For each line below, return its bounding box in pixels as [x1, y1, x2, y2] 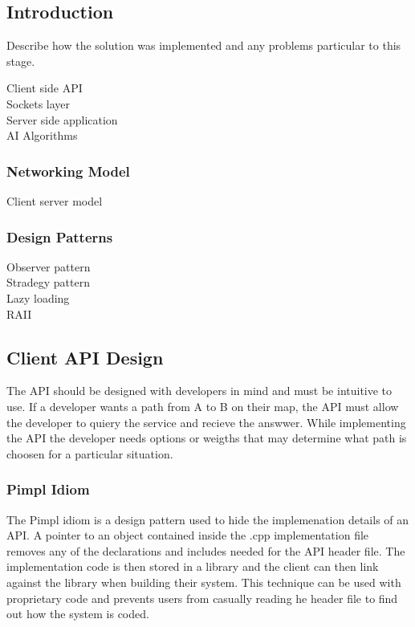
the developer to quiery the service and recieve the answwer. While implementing [6, 413, 406, 430]
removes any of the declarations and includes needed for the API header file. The [6, 542, 405, 559]
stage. [6, 52, 35, 69]
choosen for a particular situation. [6, 445, 173, 462]
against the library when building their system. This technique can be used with [6, 573, 401, 590]
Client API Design [6, 344, 164, 369]
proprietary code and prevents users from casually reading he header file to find [6, 589, 398, 606]
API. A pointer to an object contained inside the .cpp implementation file [6, 527, 369, 544]
